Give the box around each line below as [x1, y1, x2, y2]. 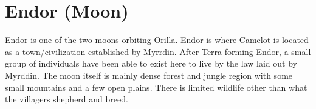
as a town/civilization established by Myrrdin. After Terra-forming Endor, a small [5, 45, 311, 58]
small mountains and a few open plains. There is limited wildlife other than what [5, 81, 307, 93]
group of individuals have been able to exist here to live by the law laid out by [5, 57, 297, 70]
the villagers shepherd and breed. [5, 93, 128, 105]
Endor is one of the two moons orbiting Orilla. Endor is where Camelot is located [5, 33, 309, 46]
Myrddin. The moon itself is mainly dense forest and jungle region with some [5, 68, 293, 81]
